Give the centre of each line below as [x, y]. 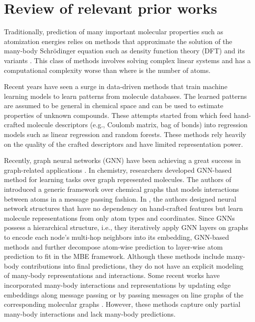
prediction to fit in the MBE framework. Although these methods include [114, 256]
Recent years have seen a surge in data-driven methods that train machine [116, 86]
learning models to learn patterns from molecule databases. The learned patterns [126, 96]
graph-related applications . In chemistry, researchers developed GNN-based [118, 170]
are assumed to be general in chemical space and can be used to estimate [114, 105]
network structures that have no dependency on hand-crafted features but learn [124, 208]
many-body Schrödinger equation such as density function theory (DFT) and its [125, 51]
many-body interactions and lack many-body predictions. [90, 313]
